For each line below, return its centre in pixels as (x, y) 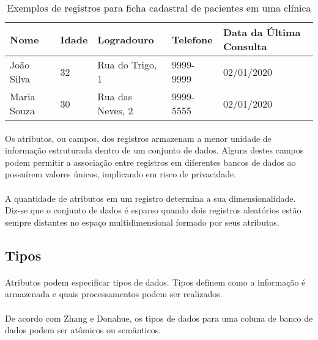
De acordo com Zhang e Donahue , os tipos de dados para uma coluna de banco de (159, 318)
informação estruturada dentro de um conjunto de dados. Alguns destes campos (154, 150)
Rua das (115, 96)
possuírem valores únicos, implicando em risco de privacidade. (121, 174)
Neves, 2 (115, 110)
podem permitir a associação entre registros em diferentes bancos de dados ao (150, 162)
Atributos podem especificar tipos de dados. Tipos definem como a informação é (155, 282)
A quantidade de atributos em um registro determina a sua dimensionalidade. (150, 198)
